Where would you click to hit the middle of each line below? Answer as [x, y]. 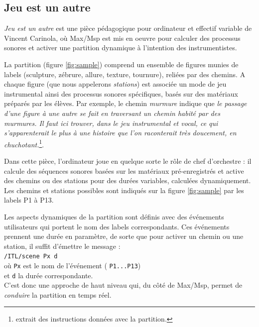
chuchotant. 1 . [24, 143]
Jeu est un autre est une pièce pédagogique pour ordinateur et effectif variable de [128, 28]
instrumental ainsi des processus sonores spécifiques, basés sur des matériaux [121, 93]
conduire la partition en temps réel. [58, 294]
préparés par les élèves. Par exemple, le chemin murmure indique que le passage [126, 103]
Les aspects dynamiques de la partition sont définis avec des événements [114, 216]
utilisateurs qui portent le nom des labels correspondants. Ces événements [117, 226]
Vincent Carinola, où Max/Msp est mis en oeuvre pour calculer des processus [122, 38]
